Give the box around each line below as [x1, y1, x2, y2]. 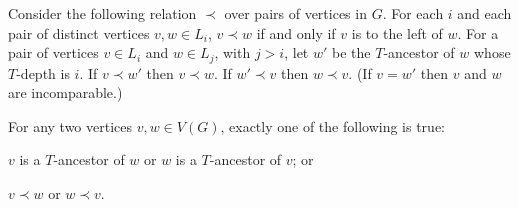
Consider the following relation [8, 3, 197, 23]
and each [457, 3, 512, 23]
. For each [382, 3, 444, 23]
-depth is [16, 62, 70, 83]
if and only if [256, 22, 336, 43]
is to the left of [351, 22, 443, 43]
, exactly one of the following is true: [220, 115, 445, 136]
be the [332, 42, 371, 63]
